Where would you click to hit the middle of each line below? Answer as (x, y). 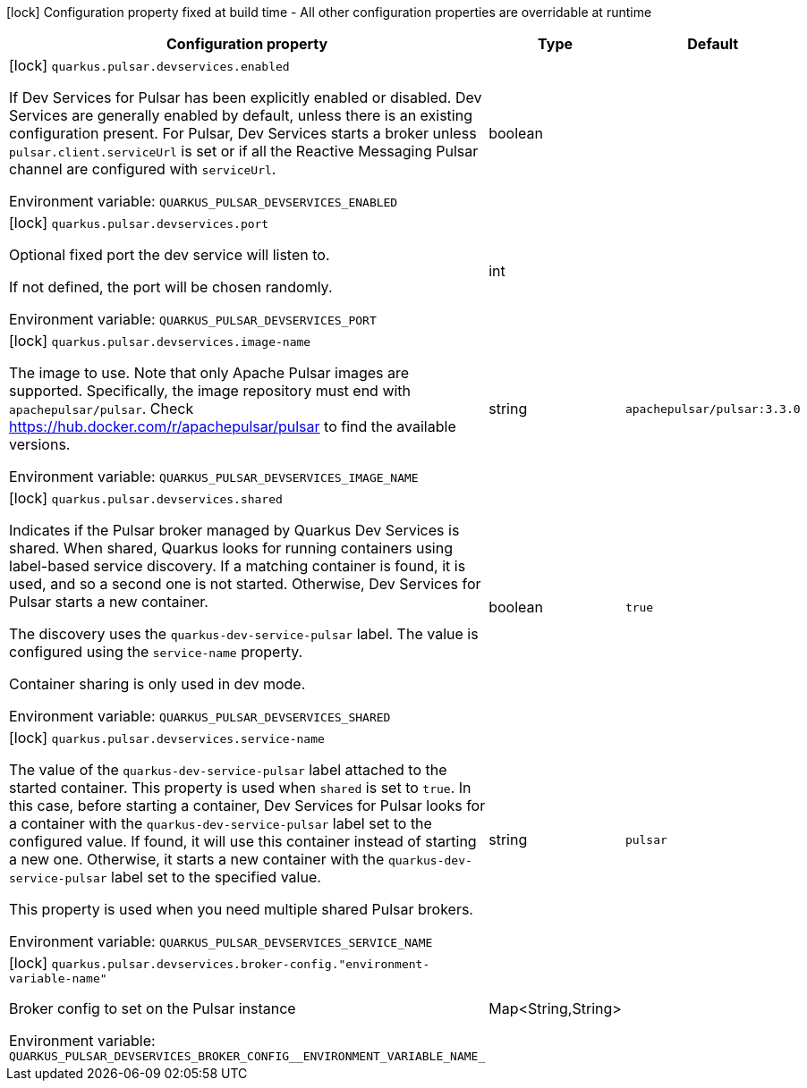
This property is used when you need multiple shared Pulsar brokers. (241, 909)
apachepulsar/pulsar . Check (102, 409)
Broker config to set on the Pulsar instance (153, 1008)
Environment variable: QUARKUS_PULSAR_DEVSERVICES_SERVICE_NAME (221, 941)
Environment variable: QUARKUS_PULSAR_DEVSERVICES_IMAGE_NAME (214, 477)
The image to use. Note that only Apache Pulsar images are (209, 373)
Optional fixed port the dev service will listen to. (170, 255)
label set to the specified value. (216, 877)
